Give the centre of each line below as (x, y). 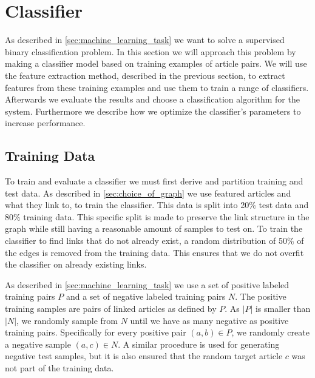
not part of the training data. (59, 367)
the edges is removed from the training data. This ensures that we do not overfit (154, 252)
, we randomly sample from (67, 320)
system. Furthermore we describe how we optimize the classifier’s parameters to (153, 111)
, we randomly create (270, 332)
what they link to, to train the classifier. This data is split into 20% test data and (157, 205)
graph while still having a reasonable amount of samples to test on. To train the (154, 228)
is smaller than (283, 309)
